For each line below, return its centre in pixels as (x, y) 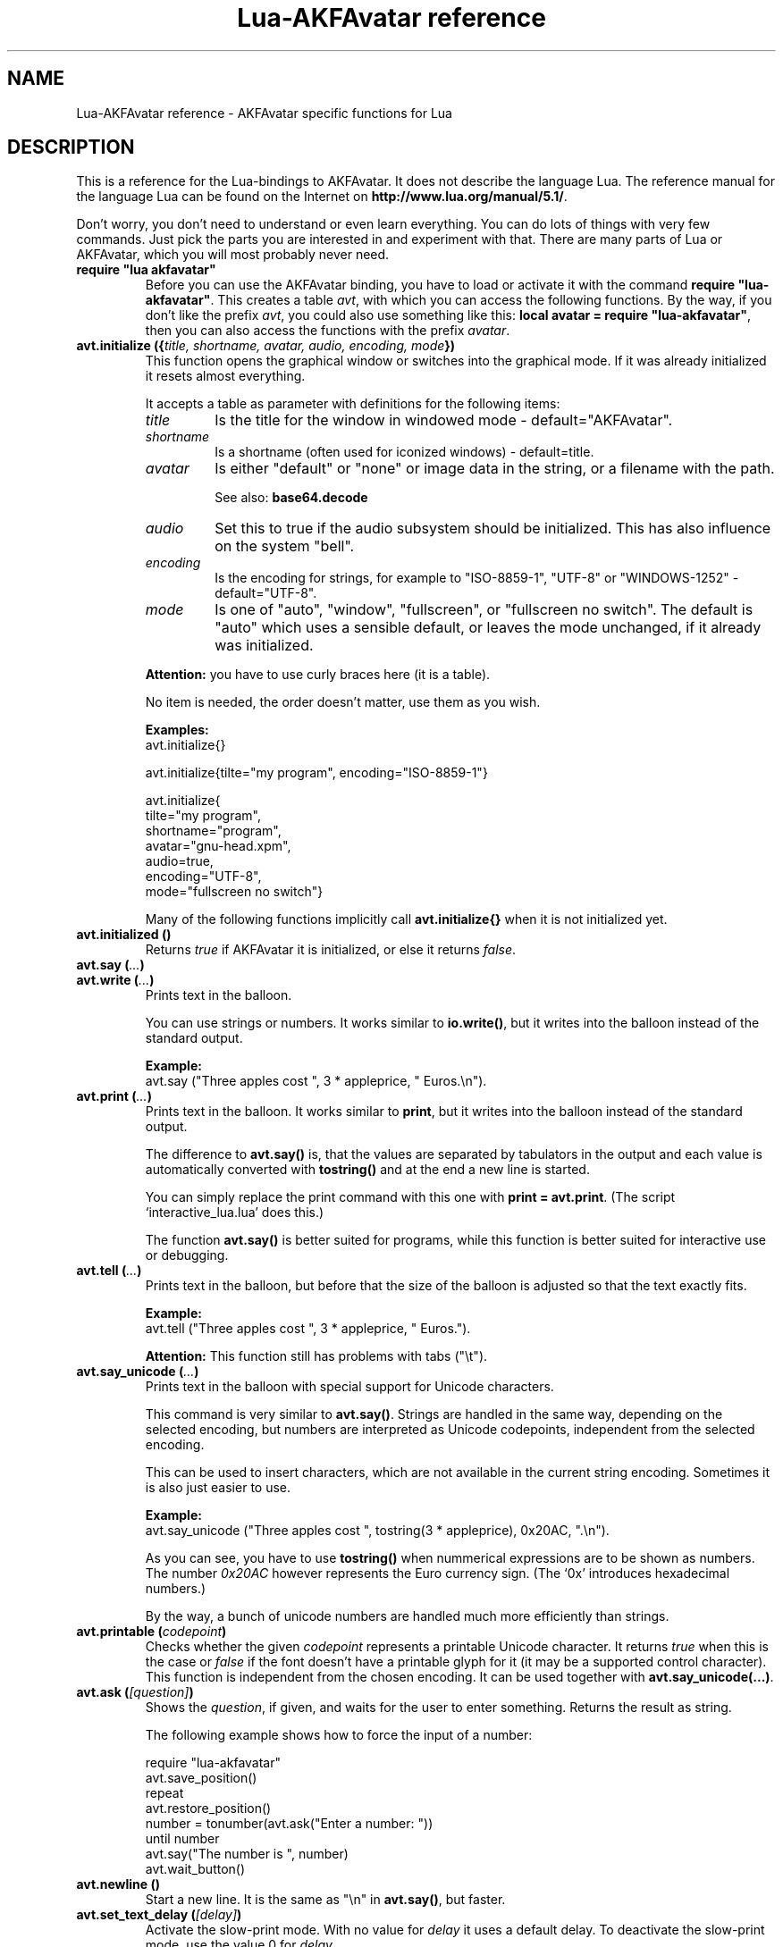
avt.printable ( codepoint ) (152, 1632)
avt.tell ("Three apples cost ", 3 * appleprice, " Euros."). (308, 1329)
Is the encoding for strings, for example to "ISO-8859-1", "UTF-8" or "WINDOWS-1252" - (477, 578)
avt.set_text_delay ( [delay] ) (159, 1915)
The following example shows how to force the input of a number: (339, 1735)
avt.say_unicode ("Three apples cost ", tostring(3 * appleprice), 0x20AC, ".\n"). (377, 1531)
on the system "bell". (285, 546)
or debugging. (187, 1255)
